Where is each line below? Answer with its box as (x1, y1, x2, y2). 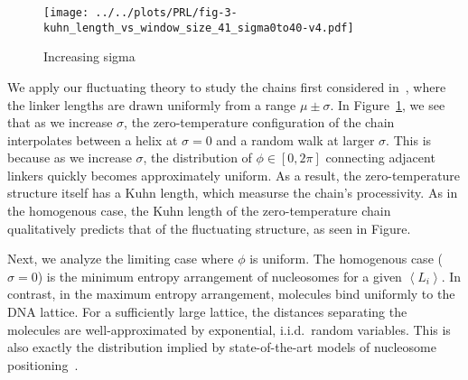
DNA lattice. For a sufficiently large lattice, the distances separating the (7, 302, 407, 321)
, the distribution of (143, 148, 252, 167)
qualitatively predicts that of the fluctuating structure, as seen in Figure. (7, 218, 411, 237)
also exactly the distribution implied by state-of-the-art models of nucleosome (7, 338, 436, 357)
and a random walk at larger (216, 130, 375, 149)
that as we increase (7, 113, 113, 132)
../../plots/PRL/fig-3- (95, 6, 238, 19)
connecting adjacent (325, 148, 435, 167)
